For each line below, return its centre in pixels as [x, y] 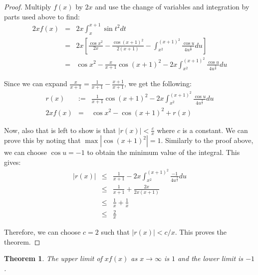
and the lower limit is [210, 258]
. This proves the [201, 232]
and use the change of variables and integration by [172, 6]
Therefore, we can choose [42, 232]
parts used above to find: [42, 16]
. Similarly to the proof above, [207, 140]
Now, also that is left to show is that [60, 130]
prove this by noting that [42, 140]
